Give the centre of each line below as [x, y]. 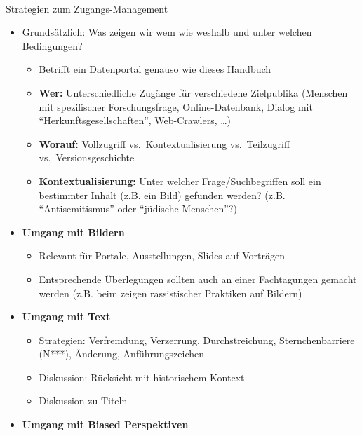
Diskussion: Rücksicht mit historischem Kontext [142, 377]
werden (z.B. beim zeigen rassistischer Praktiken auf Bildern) [170, 293]
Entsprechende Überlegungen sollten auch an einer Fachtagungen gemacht [198, 279]
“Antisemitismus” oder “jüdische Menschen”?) [138, 209]
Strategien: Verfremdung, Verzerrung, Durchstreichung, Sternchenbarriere [197, 340]
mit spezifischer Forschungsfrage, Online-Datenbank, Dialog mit [176, 106]
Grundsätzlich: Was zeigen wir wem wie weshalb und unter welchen [167, 32]
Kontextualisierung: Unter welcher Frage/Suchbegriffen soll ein [180, 180]
